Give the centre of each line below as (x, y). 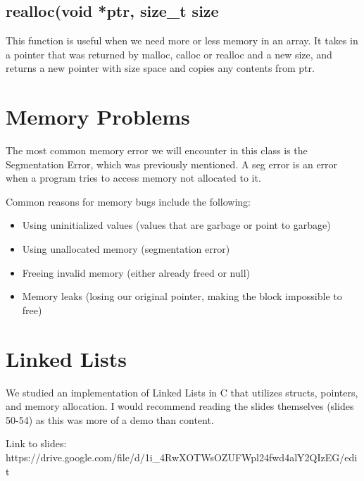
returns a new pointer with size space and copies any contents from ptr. (160, 68)
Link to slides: (36, 443)
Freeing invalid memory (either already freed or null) (136, 272)
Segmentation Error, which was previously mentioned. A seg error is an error (172, 164)
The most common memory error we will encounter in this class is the (157, 150)
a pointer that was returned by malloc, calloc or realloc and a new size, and (169, 54)
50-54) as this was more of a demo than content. (110, 419)
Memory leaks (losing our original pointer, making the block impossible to (182, 296)
